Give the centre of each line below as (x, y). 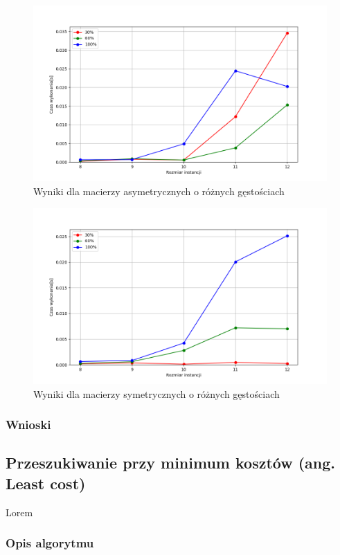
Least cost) (46, 483)
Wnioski (28, 425)
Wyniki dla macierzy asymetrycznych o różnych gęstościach (159, 191)
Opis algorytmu (50, 543)
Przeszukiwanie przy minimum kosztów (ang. (171, 463)
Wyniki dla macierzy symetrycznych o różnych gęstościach (156, 393)
